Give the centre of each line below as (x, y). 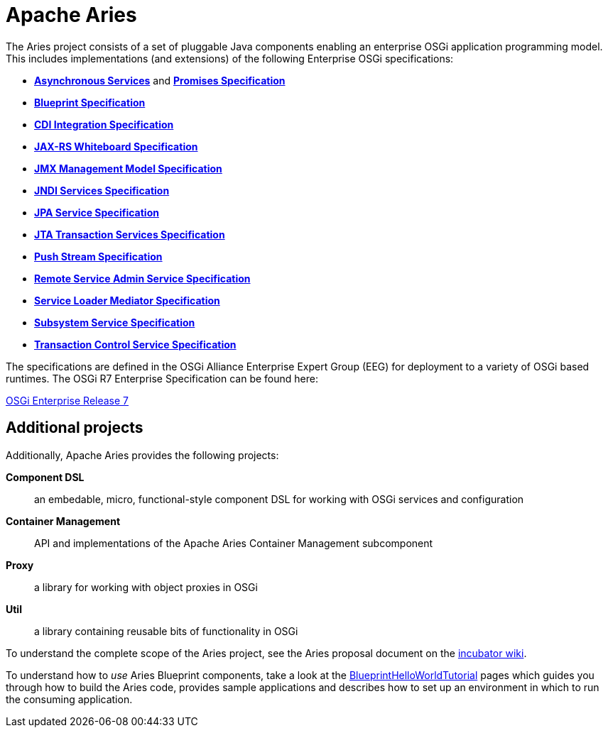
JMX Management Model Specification (128, 168)
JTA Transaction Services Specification (130, 234)
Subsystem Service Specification (115, 322)
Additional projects (75, 428)
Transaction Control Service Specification (135, 344)
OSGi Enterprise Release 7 (67, 400)
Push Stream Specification (98, 256)
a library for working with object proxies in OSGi (146, 587)
